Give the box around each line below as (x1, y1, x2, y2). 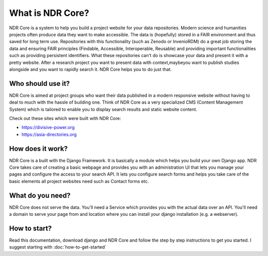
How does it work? (9, 144, 68, 153)
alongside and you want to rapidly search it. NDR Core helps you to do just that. (9, 66, 172, 72)
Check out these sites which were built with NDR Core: (9, 115, 121, 121)
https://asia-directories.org (21, 131, 77, 137)
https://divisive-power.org (21, 125, 75, 130)
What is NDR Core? (9, 7, 89, 18)
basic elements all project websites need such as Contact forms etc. (9, 178, 149, 184)
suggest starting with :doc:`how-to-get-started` (9, 244, 107, 250)
